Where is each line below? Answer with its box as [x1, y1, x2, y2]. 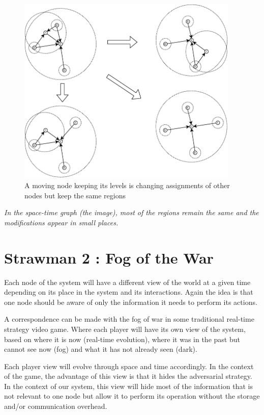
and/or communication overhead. [4, 401, 107, 411]
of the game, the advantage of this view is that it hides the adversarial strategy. [4, 371, 252, 381]
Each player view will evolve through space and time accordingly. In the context [4, 360, 254, 371]
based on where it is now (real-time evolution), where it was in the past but [4, 333, 240, 344]
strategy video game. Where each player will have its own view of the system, [4, 323, 246, 334]
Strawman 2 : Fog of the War [4, 247, 214, 268]
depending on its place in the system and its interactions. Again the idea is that [4, 287, 253, 297]
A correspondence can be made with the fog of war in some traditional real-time [4, 314, 254, 324]
